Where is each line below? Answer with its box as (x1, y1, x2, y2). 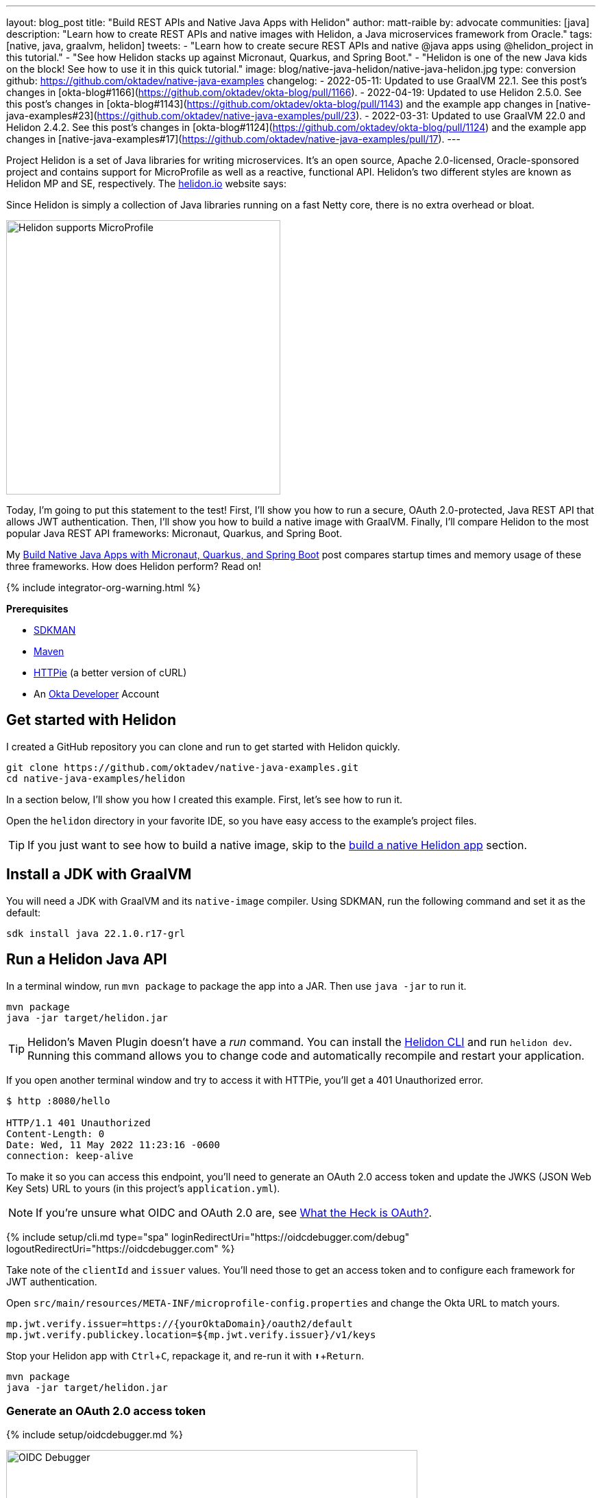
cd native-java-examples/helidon (6, 772, 186, 784)
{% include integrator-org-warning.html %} (6, 582, 201, 593)
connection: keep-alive (6, 1150, 134, 1161)
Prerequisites (6, 603, 69, 615)
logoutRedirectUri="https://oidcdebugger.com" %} (6, 1242, 235, 1255)
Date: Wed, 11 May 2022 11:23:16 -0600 (6, 1139, 220, 1150)
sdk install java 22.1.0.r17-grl (6, 927, 186, 939)
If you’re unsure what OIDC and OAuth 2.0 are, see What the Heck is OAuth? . (36, 1205, 432, 1220)
